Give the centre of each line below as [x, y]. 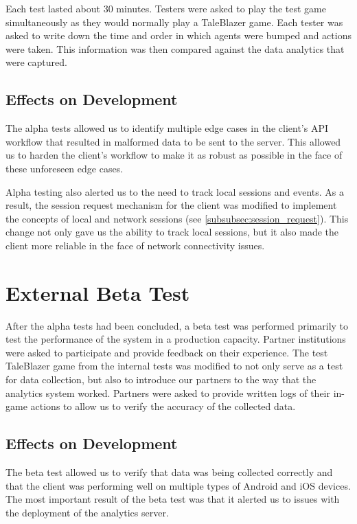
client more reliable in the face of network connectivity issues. [135, 245]
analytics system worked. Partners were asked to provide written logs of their [168, 392]
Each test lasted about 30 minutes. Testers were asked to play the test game [166, 8]
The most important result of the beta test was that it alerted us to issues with [173, 499]
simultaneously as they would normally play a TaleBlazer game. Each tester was [174, 22]
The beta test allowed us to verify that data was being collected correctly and [169, 472]
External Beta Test [98, 292]
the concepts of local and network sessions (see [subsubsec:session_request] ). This [177, 218]
